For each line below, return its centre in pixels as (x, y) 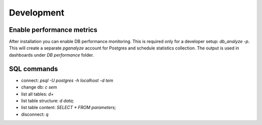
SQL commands (33, 69)
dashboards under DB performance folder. (51, 55)
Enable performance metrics (53, 30)
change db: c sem (39, 87)
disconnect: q (35, 114)
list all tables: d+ (38, 94)
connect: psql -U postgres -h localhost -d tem (67, 80)
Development (37, 13)
